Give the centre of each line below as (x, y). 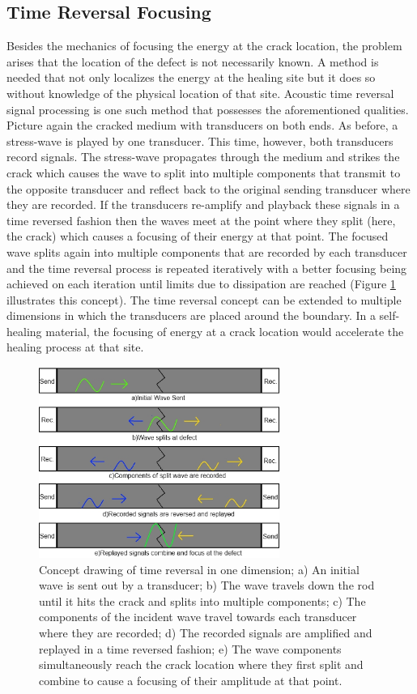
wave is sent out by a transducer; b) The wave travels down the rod (207, 585)
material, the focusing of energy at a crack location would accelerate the (225, 331)
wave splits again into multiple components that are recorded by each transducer (207, 251)
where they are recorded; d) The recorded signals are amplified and (206, 632)
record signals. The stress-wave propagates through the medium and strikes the (203, 157)
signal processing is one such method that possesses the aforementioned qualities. (208, 109)
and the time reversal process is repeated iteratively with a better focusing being (207, 268)
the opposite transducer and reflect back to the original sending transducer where (208, 188)
